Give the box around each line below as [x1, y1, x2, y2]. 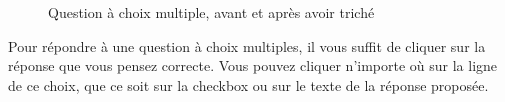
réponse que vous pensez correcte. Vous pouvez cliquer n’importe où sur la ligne [8, 55, 498, 76]
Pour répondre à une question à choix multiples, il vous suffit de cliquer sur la [8, 35, 486, 56]
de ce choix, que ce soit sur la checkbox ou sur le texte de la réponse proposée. [8, 74, 489, 95]
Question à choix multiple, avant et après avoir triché [48, 2, 375, 22]
